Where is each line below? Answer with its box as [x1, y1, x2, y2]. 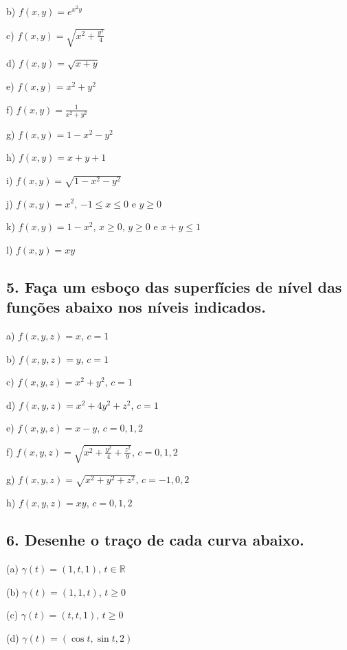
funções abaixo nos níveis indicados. [6, 296, 266, 317]
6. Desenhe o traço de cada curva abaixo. [6, 529, 304, 550]
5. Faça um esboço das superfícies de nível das [6, 276, 342, 297]
